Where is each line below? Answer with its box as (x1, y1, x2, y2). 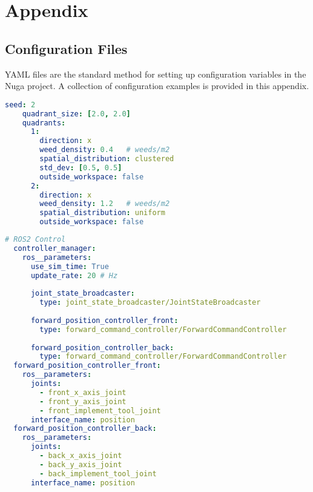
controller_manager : (13, 244, 96, 253)
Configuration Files (5, 39, 128, 58)
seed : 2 (5, 100, 36, 109)
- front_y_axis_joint (39, 397, 127, 406)
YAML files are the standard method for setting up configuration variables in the (5, 67, 306, 80)
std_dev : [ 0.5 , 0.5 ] (39, 163, 122, 172)
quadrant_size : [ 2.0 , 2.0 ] (22, 109, 131, 118)
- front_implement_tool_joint (39, 406, 161, 415)
